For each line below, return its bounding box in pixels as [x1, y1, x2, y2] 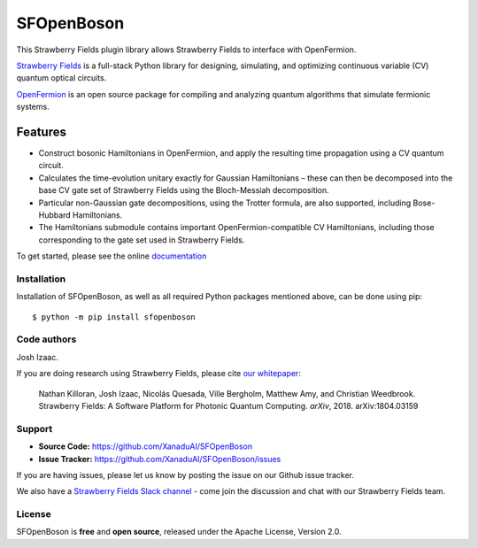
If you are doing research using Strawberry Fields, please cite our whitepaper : [16, 368, 301, 379]
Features [16, 124, 66, 139]
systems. [16, 102, 50, 112]
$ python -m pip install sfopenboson [32, 312, 197, 322]
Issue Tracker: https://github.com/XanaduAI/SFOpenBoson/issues [38, 453, 281, 464]
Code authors [16, 333, 77, 345]
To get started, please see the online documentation [16, 251, 207, 261]
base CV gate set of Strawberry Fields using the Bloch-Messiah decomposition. [38, 185, 329, 196]
